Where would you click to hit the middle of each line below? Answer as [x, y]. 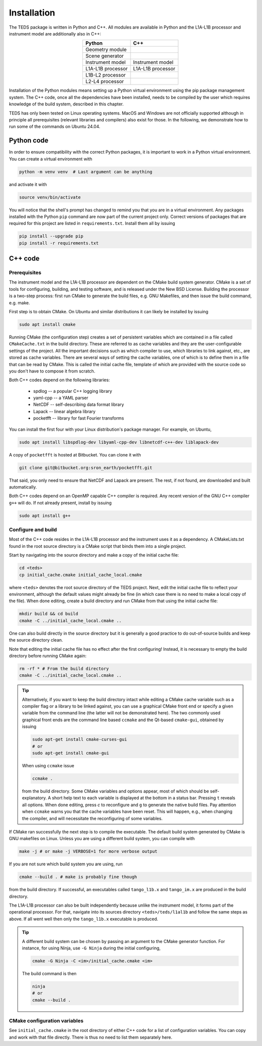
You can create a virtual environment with [50, 159]
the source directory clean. [36, 640]
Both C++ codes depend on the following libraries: [59, 380]
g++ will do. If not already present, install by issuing [60, 503]
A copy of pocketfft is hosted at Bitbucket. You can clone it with [75, 455]
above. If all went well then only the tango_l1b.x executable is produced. [84, 919]
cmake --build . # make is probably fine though [78, 877]
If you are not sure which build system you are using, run [66, 864]
